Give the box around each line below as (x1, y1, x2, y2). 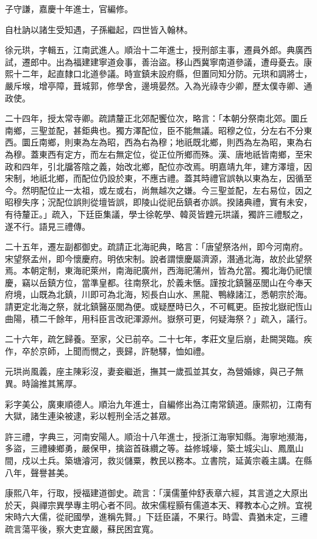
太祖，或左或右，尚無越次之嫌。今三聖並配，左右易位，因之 (73, 183, 312, 196)
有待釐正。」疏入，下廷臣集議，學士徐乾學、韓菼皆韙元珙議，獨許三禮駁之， (5, 207, 308, 220)
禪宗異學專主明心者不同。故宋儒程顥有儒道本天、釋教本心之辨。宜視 (38, 498, 312, 511)
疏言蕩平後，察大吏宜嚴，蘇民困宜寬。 (5, 522, 158, 535)
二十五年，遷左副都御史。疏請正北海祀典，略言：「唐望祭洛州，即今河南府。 (5, 240, 308, 253)
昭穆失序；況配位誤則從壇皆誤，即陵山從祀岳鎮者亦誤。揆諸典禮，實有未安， (5, 196, 312, 208)
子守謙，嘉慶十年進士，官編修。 (5, 2, 133, 15)
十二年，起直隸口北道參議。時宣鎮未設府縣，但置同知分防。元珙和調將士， (13, 67, 312, 80)
